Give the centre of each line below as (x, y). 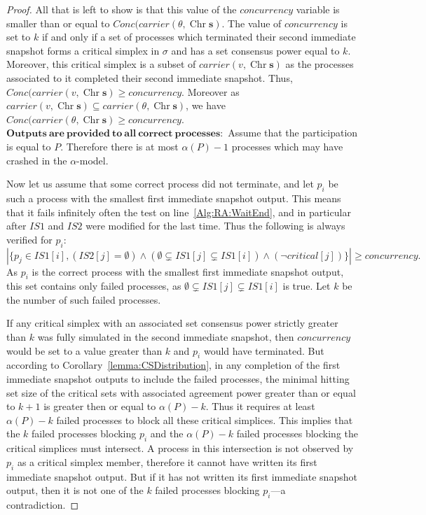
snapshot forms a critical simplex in (83, 50)
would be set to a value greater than (84, 350)
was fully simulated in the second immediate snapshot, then (166, 337)
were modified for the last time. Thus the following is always (215, 226)
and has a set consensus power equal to (255, 50)
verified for (29, 239)
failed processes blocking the (297, 433)
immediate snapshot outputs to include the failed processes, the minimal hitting (178, 379)
